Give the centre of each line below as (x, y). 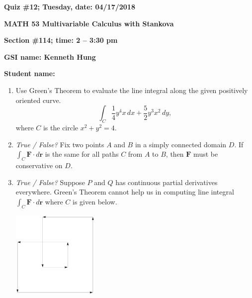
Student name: (30, 73)
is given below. (95, 201)
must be (206, 154)
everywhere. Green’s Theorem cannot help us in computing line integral (125, 192)
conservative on (39, 165)
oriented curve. (38, 100)
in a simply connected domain (181, 144)
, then (175, 154)
